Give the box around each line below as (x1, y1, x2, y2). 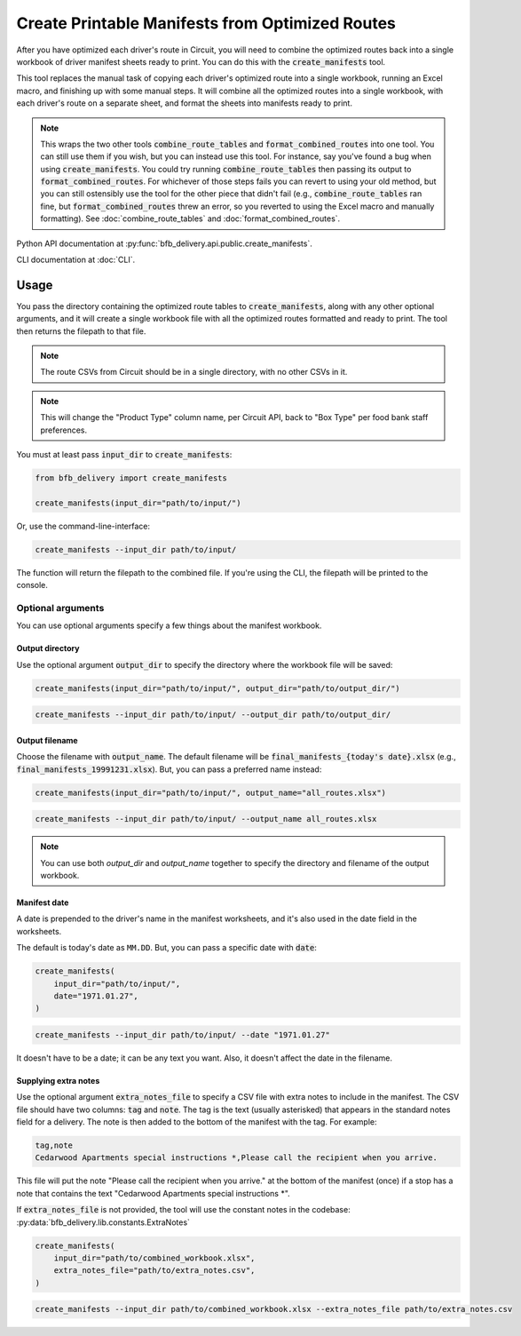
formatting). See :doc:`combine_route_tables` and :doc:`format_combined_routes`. (40, 213, 341, 224)
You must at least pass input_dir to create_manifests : (16, 449, 233, 460)
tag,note (35, 1141, 74, 1150)
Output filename (16, 735, 79, 745)
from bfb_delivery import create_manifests (35, 473, 228, 483)
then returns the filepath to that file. (16, 325, 146, 337)
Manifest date (16, 897, 69, 908)
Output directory (16, 643, 80, 654)
